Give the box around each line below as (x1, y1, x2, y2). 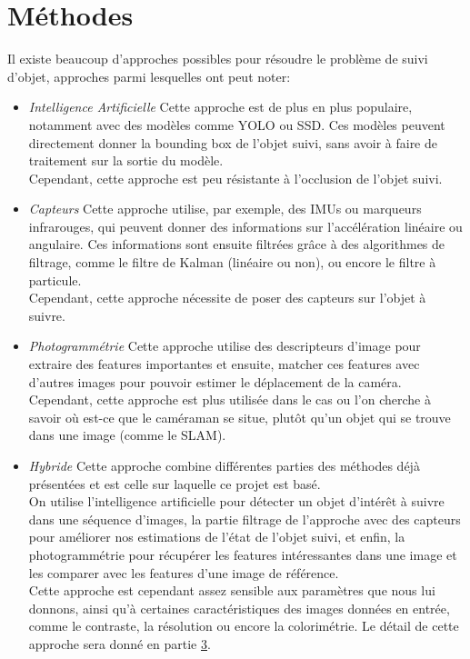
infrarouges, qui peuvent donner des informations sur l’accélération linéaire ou (28, 216, 463, 235)
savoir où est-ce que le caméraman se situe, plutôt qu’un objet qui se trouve (28, 407, 451, 426)
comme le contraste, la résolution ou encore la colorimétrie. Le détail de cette (28, 616, 459, 635)
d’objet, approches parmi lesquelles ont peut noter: (7, 66, 291, 85)
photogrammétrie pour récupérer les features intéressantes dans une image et (28, 544, 457, 564)
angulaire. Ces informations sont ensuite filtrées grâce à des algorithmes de (28, 235, 445, 254)
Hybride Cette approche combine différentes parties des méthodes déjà (28, 456, 420, 474)
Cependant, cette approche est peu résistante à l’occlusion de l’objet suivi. (28, 168, 443, 187)
